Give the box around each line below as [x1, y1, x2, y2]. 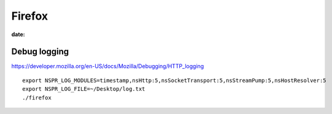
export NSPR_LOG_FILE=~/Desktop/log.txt [22, 86, 145, 93]
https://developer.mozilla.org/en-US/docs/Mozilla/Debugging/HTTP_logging [11, 63, 204, 70]
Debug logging [11, 47, 69, 57]
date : [11, 31, 25, 38]
